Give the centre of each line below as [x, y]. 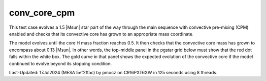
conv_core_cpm [42, 13]
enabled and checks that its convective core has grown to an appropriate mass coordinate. [101, 34]
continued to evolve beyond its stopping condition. [60, 63]
